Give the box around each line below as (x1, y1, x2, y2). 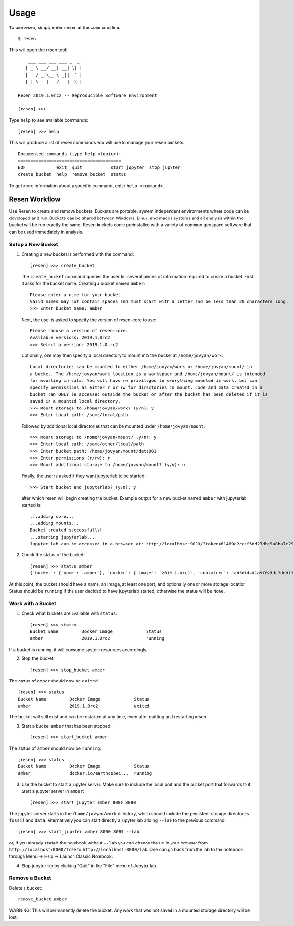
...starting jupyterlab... (30, 534, 95, 540)
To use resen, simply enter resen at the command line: (9, 25, 121, 30)
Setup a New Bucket (9, 241, 58, 248)
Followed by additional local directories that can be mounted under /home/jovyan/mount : (21, 423, 205, 429)
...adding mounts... (30, 520, 79, 526)
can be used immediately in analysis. (9, 229, 84, 235)
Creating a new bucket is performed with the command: (21, 251, 134, 257)
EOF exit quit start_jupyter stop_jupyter (18, 164, 181, 170)
